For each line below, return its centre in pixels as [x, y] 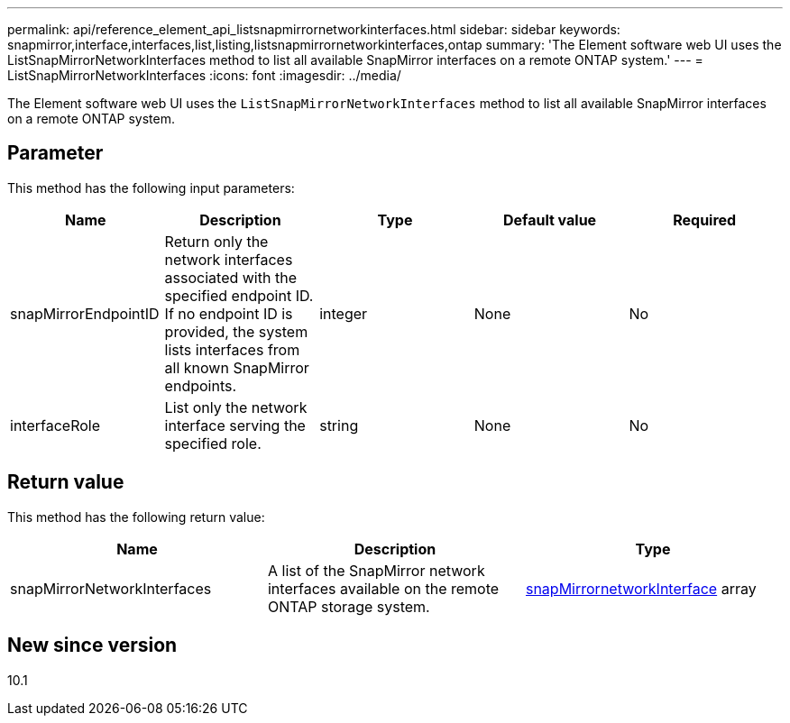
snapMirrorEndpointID [85, 313]
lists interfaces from [232, 349]
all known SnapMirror [237, 367]
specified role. [213, 443]
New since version [92, 645]
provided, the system [236, 331]
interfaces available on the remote [383, 588]
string [339, 425]
